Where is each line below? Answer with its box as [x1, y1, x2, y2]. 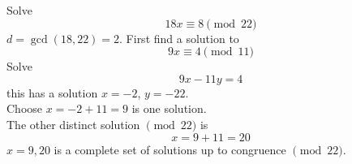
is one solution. [131, 100, 207, 117]
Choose [6, 100, 43, 117]
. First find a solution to [119, 29, 239, 46]
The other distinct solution [6, 115, 140, 132]
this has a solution [6, 84, 98, 101]
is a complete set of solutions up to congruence [54, 140, 286, 158]
